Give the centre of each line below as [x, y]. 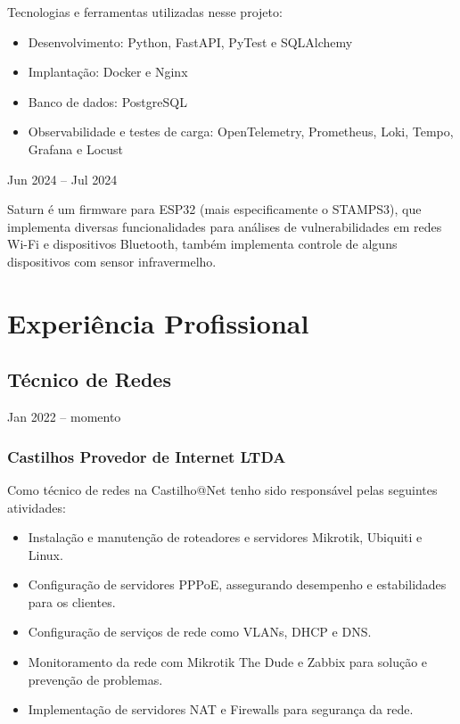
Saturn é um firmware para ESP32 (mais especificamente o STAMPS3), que [214, 209]
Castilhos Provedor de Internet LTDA [147, 456]
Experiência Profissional [158, 322]
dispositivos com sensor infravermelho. [112, 261]
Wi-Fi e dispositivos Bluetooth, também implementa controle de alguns [202, 244]
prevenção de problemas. [95, 679]
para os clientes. [72, 601]
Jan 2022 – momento [64, 417]
